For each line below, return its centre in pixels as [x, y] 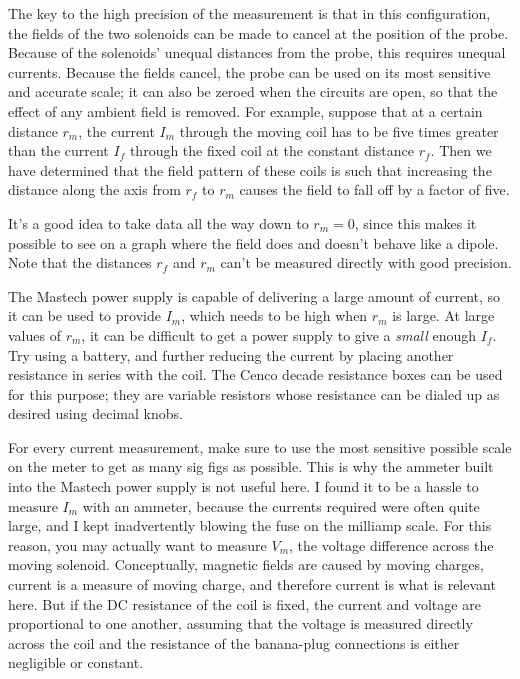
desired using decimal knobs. [95, 413]
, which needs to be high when [274, 315]
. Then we [461, 150]
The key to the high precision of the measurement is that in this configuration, [249, 13]
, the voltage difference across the [391, 544]
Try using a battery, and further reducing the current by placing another [231, 354]
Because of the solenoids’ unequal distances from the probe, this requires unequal [257, 52]
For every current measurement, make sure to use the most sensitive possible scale [260, 446]
